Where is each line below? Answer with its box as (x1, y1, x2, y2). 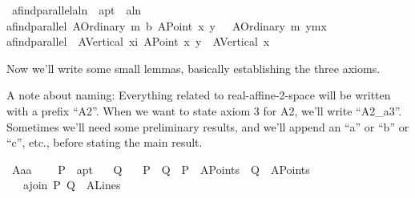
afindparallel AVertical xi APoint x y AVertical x (6, 33, 270, 50)
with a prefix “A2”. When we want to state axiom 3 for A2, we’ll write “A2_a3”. (6, 102, 402, 119)
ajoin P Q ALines (22, 176, 121, 193)
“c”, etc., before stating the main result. (6, 134, 203, 151)
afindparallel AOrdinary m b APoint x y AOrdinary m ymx (6, 17, 327, 34)
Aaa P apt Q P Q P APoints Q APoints (11, 160, 310, 177)
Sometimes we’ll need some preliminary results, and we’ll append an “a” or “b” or (6, 118, 409, 135)
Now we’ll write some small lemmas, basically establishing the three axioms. (6, 59, 381, 76)
